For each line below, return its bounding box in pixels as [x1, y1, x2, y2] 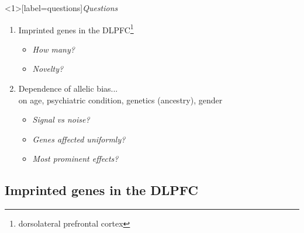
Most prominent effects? [32, 152, 119, 165]
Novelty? [32, 62, 64, 75]
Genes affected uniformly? [32, 133, 126, 145]
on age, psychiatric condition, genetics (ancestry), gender [18, 93, 223, 106]
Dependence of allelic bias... [18, 82, 118, 95]
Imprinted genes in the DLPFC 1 [18, 22, 134, 36]
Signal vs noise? [32, 113, 90, 126]
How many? [32, 43, 75, 55]
